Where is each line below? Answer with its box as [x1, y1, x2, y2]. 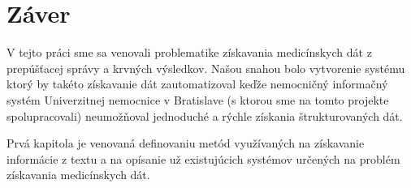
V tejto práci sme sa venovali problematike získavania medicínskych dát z [6, 44, 372, 61]
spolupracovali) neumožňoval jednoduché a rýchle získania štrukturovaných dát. [6, 107, 403, 124]
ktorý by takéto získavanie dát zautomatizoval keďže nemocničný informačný [6, 75, 388, 92]
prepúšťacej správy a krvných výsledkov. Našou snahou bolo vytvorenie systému [6, 59, 405, 76]
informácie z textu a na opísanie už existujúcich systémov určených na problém [6, 150, 400, 167]
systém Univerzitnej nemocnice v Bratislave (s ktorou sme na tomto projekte [6, 91, 389, 108]
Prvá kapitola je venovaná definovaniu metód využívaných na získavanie [6, 135, 365, 152]
